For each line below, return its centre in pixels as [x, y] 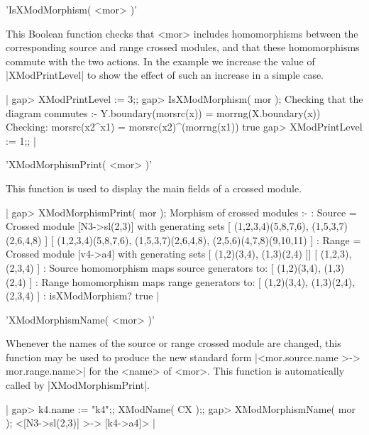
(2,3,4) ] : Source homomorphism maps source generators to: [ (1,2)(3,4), [163, 267]
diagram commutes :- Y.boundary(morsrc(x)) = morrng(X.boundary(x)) [163, 112]
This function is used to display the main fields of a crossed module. [154, 188]
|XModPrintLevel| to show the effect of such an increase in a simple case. [165, 75]
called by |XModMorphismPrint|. [78, 385]
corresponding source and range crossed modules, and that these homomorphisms [183, 47]
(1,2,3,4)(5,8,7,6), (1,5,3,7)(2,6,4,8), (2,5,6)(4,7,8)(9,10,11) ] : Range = [209, 239]
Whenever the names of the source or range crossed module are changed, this [174, 343]
